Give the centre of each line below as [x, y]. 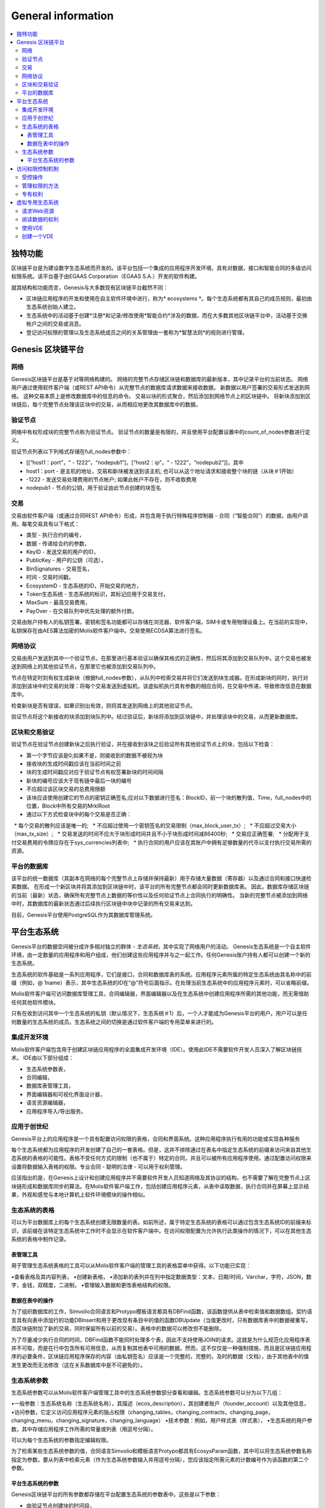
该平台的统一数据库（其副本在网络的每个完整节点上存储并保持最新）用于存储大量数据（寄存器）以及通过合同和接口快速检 [161, 878]
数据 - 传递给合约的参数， [58, 543]
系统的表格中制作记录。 [40, 1239]
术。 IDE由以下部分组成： [43, 1058]
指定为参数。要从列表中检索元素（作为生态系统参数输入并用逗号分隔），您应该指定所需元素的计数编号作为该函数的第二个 [160, 1459]
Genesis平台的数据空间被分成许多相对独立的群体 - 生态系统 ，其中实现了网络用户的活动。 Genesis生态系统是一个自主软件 [161, 946]
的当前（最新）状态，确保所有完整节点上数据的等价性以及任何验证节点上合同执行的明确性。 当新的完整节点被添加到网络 [159, 895]
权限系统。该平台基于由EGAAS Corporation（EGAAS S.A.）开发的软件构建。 [106, 276]
